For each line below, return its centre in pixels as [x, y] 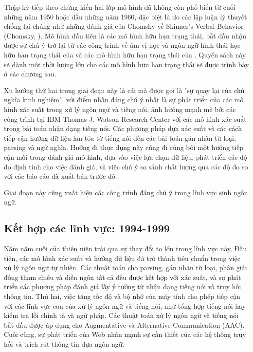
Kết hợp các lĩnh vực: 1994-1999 [87, 228]
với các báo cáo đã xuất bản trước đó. [61, 176]
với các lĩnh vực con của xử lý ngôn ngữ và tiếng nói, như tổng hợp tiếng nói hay [125, 306]
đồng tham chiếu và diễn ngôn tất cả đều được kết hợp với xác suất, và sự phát [123, 277]
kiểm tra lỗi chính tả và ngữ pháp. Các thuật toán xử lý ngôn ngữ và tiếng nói [121, 315]
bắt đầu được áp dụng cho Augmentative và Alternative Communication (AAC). [124, 324]
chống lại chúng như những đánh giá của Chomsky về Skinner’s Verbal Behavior [124, 26]
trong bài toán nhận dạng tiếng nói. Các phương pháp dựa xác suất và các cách [123, 128]
